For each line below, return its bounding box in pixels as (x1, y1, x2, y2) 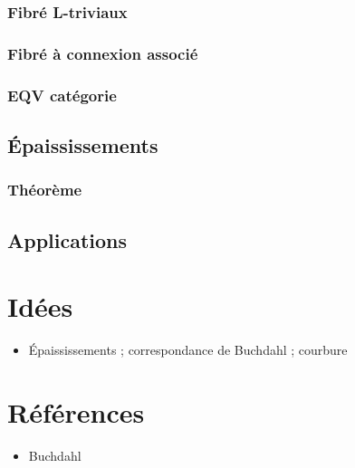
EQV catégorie (7, 83, 117, 106)
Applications (7, 225, 128, 253)
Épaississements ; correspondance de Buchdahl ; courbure (28, 340, 348, 359)
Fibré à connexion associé (7, 42, 198, 64)
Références (7, 393, 145, 430)
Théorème (7, 178, 82, 201)
